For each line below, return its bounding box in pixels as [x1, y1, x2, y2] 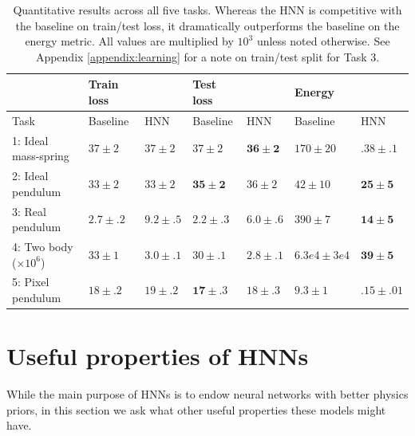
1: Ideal [12, 132, 49, 148]
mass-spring [12, 147, 69, 164]
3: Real [12, 202, 46, 219]
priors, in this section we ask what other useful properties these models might [6, 401, 386, 418]
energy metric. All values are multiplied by [25, 33, 234, 49]
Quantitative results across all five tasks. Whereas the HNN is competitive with [13, 2, 402, 18]
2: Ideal [12, 167, 49, 184]
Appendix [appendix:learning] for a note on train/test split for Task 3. [35, 48, 380, 65]
